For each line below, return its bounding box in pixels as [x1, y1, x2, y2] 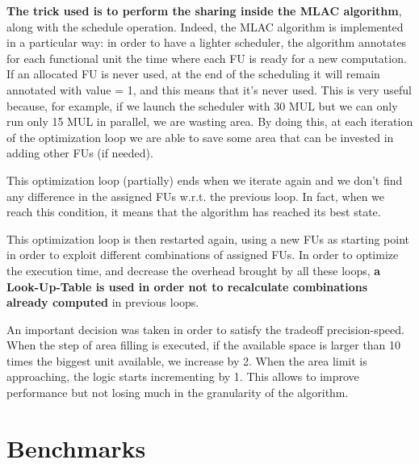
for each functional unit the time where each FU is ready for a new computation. [6, 49, 407, 66]
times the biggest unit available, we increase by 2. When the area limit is [6, 352, 367, 369]
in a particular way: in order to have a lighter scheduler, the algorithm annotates [6, 34, 407, 51]
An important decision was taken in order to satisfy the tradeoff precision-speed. [6, 320, 404, 337]
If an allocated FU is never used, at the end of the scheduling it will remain [6, 65, 380, 82]
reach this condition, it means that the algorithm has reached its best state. [6, 203, 381, 220]
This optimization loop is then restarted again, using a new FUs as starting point [6, 230, 410, 247]
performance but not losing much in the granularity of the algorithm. [6, 384, 349, 401]
